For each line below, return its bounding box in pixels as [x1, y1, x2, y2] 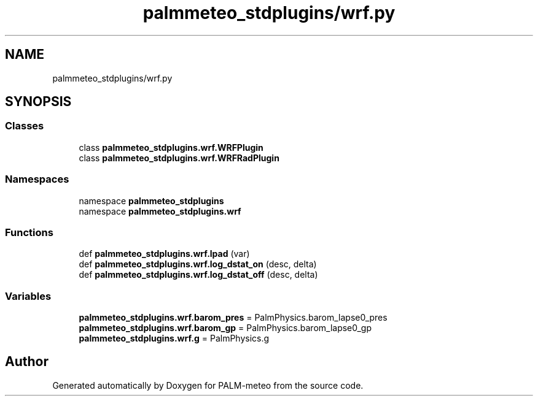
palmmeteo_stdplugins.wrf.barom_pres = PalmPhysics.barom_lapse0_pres [79, 312, 388, 323]
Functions [5, 226, 53, 239]
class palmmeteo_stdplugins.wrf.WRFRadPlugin [79, 152, 279, 163]
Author [5, 354, 49, 370]
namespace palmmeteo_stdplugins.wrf [79, 205, 241, 216]
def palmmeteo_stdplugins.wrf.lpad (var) [79, 248, 250, 259]
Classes [5, 120, 44, 132]
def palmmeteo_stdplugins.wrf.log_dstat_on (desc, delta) [79, 259, 317, 270]
